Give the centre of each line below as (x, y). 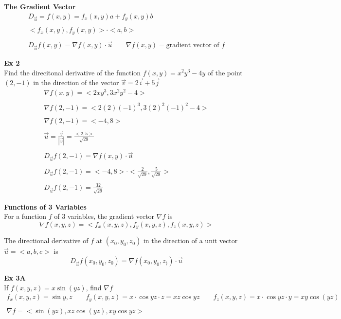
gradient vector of (193, 45)
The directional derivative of (46, 240)
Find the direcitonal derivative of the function (72, 72)
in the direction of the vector (76, 82)
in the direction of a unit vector (190, 240)
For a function (25, 216)
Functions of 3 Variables (45, 206)
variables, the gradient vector (111, 216)
